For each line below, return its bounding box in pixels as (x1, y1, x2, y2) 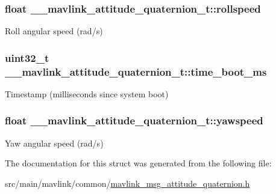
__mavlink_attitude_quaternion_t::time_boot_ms (5, 64, 267, 79)
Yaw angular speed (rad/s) (5, 136, 104, 149)
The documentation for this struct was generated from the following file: (5, 157, 272, 169)
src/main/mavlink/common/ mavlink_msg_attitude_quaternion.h (5, 177, 250, 189)
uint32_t (5, 50, 49, 65)
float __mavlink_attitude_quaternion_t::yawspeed (5, 113, 263, 128)
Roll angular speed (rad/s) (5, 25, 103, 37)
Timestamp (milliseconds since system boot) (5, 87, 169, 100)
